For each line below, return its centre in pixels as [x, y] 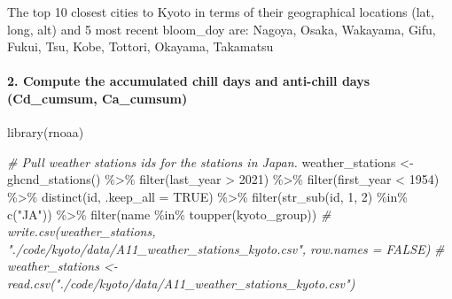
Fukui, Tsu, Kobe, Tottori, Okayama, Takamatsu [140, 46]
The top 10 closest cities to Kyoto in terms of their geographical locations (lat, [221, 11]
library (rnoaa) [46, 132]
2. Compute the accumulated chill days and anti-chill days [189, 81]
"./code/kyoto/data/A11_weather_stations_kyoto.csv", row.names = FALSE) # [226, 248]
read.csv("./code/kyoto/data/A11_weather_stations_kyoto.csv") [181, 283]
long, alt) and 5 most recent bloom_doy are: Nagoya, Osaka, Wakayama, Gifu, [222, 29]
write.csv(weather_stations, [82, 231]
